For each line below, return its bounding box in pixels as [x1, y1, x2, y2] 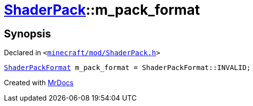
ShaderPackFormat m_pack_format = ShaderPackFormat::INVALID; [4, 64, 251, 72]
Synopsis [4, 27, 51, 40]
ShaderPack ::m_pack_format [4, 1, 200, 18]
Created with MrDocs [4, 78, 74, 87]
